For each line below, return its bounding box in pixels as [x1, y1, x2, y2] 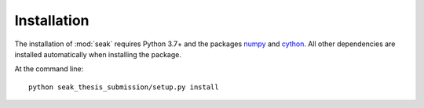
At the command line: [14, 64, 84, 74]
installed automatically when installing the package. [14, 49, 182, 59]
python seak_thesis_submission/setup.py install [28, 82, 219, 92]
